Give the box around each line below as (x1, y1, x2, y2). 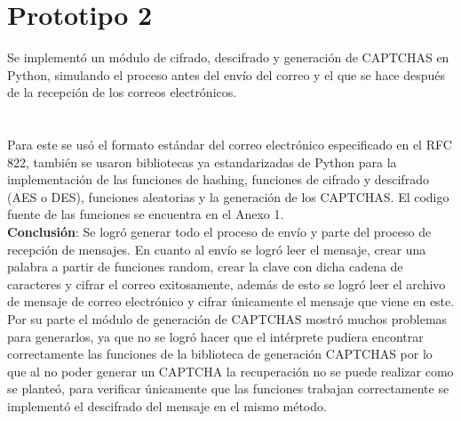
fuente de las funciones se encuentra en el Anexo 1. (7, 205, 284, 223)
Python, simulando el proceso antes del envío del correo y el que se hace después (7, 65, 446, 84)
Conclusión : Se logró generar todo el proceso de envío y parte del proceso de (7, 223, 432, 241)
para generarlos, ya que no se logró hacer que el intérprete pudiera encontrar (7, 327, 424, 345)
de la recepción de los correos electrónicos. (7, 83, 237, 101)
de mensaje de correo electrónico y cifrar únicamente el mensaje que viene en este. (7, 292, 455, 311)
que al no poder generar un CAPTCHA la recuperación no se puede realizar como (7, 361, 454, 380)
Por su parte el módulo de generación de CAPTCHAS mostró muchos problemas (7, 310, 448, 328)
